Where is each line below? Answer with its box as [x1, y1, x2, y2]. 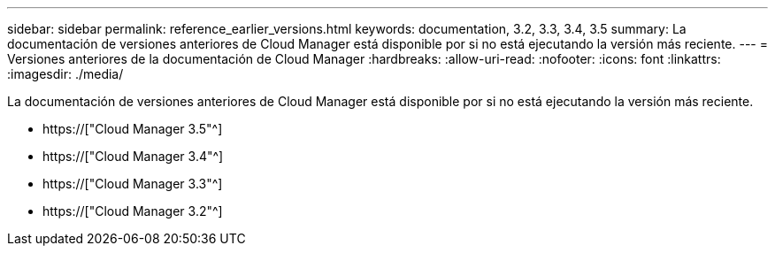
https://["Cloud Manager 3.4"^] [42, 149, 224, 164]
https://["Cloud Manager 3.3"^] [42, 176, 223, 191]
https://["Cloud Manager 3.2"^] [42, 203, 223, 218]
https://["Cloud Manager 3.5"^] [42, 121, 223, 136]
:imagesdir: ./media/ [7, 66, 124, 81]
